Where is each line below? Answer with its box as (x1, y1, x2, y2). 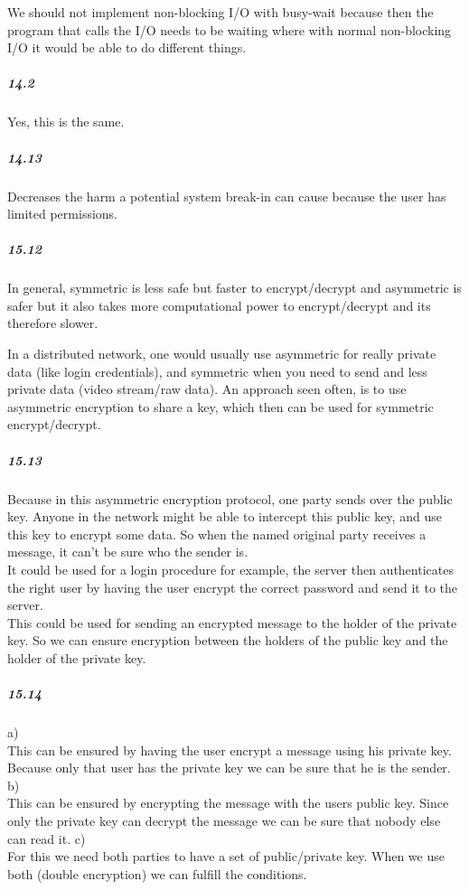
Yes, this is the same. (7, 112, 125, 131)
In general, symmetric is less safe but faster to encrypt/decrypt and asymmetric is (7, 278, 462, 297)
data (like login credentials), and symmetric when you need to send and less (7, 361, 427, 380)
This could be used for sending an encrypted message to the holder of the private (7, 613, 457, 632)
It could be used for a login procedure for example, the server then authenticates (7, 559, 454, 578)
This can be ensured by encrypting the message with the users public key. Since (7, 793, 449, 812)
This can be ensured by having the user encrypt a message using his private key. (7, 740, 452, 759)
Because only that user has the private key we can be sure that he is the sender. (7, 758, 451, 777)
